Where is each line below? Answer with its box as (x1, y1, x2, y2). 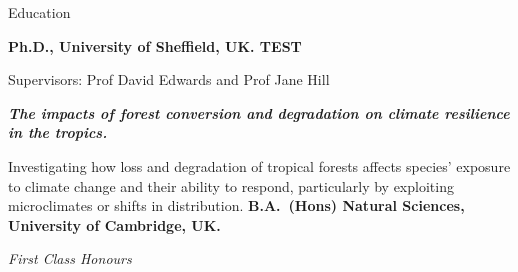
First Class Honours (8, 248, 132, 269)
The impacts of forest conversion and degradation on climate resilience (8, 102, 510, 123)
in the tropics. (8, 122, 108, 143)
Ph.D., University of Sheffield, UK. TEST (8, 35, 302, 56)
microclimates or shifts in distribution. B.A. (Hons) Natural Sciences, (8, 195, 465, 216)
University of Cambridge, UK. (8, 214, 221, 235)
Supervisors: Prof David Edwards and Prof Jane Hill (8, 69, 330, 90)
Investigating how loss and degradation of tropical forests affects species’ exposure (8, 155, 511, 176)
